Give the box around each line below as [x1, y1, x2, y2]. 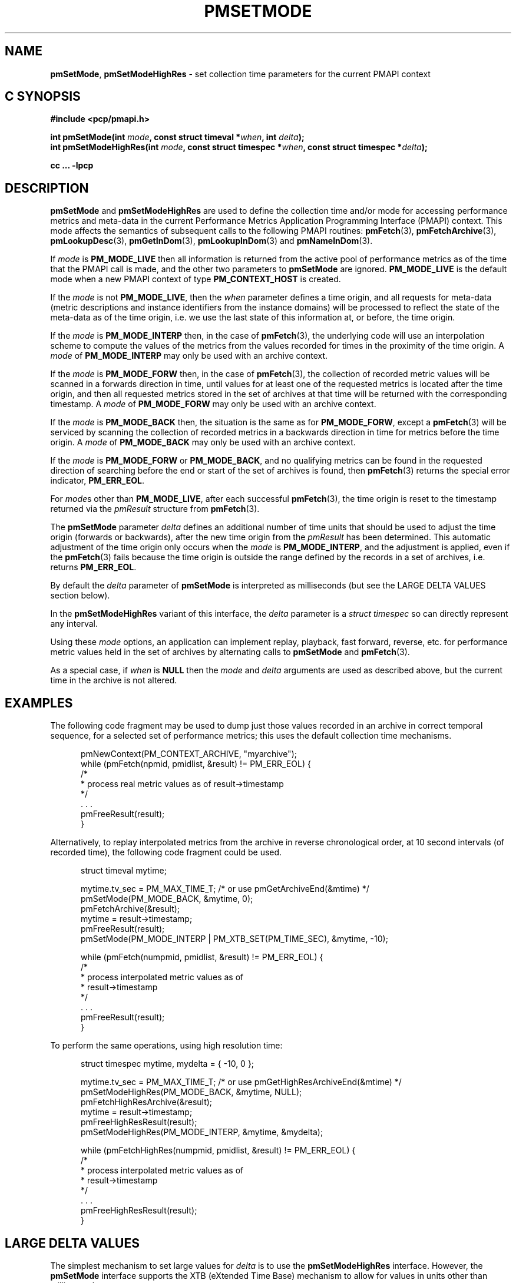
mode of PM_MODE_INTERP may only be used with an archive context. [50, 350, 328, 361]
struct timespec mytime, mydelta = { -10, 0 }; [81, 1059, 254, 1069]
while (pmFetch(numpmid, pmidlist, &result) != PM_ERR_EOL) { [81, 952, 323, 963]
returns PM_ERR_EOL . [50, 562, 137, 573]
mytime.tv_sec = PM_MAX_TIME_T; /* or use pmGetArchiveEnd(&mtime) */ [81, 884, 369, 894]
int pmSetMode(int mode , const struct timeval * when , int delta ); [50, 132, 305, 143]
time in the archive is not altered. [50, 675, 177, 686]
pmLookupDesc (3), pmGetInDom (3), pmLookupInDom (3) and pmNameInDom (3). [50, 236, 373, 246]
